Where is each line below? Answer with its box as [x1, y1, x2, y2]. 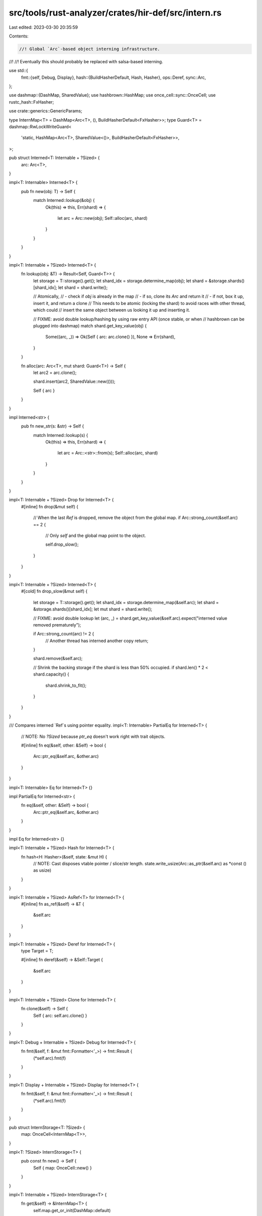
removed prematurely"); [33, 622, 81, 627]
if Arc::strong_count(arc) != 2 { [33, 631, 94, 637]
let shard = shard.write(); [58, 285, 108, 290]
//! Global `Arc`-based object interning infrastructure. [19, 46, 160, 52]
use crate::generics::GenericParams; [9, 108, 82, 114]
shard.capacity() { [33, 671, 69, 677]
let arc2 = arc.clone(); [33, 370, 77, 376]
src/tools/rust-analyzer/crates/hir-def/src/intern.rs [9, 7, 222, 18]
